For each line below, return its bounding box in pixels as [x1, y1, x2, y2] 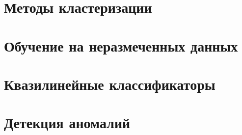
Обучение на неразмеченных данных [4, 35, 238, 55]
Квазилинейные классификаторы [4, 74, 215, 94]
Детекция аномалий [4, 112, 131, 133]
